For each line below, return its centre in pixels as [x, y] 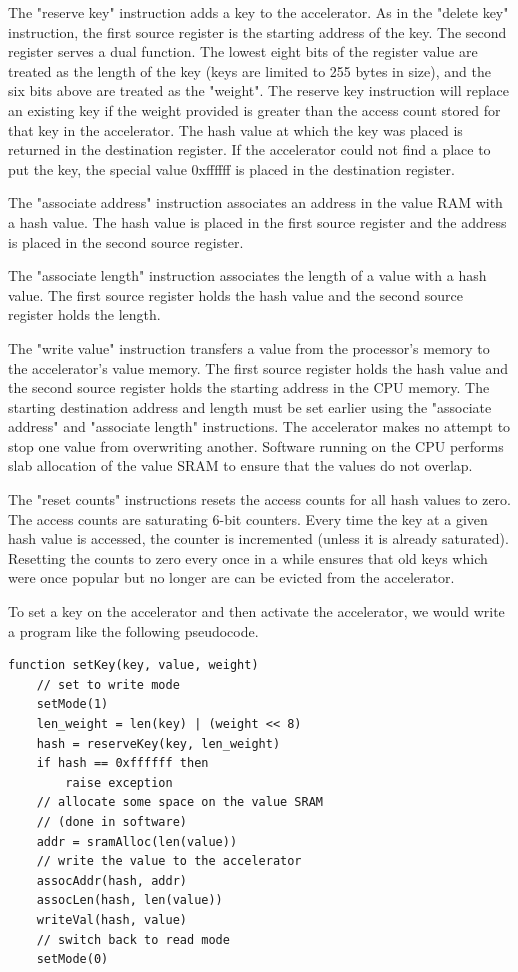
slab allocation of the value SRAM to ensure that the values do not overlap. [240, 465]
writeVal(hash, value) [111, 919]
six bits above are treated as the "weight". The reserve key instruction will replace [259, 90]
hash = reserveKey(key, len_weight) [158, 743]
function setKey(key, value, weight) [133, 665]
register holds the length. [84, 314]
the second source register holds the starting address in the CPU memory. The [249, 387]
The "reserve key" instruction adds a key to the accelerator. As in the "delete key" [258, 12]
